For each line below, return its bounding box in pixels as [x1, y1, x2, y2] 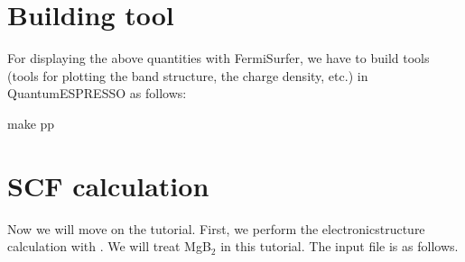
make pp [7, 113, 55, 132]
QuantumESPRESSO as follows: [7, 84, 187, 103]
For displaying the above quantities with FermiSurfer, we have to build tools [7, 49, 430, 68]
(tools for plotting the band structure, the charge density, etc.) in [7, 66, 368, 85]
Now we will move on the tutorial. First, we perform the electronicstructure [7, 219, 425, 238]
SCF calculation [7, 167, 209, 203]
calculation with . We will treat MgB [7, 237, 211, 256]
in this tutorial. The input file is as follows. [220, 237, 459, 256]
